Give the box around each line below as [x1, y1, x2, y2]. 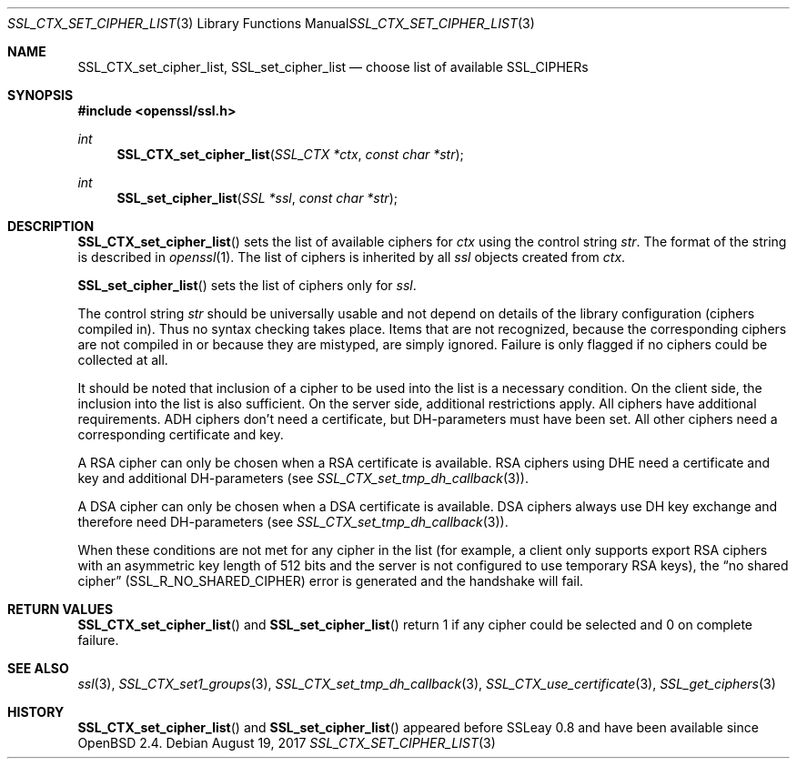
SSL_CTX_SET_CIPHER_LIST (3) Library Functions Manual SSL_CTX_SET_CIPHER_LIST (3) [7, 15, 535, 31]
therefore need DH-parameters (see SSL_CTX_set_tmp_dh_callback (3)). [77, 514, 509, 529]
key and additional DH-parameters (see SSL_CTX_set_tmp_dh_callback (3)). [77, 470, 529, 486]
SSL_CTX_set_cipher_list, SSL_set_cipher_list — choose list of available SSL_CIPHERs [77, 59, 589, 75]
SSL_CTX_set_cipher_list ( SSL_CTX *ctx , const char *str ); [116, 146, 464, 162]
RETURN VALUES [7, 601, 114, 617]
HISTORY [7, 704, 65, 720]
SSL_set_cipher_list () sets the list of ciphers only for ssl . [77, 277, 417, 293]
